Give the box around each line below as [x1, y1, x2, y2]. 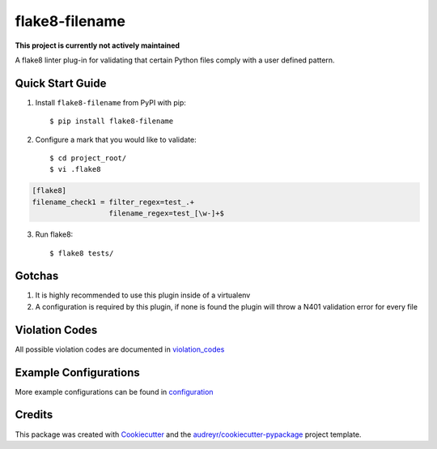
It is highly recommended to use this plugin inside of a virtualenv [35, 290, 251, 300]
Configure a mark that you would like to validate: [35, 135, 197, 144]
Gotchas [15, 269, 59, 283]
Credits [15, 408, 53, 421]
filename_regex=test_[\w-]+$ [108, 209, 224, 218]
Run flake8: [35, 229, 74, 239]
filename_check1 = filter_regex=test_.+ [32, 197, 194, 207]
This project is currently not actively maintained [15, 41, 180, 50]
